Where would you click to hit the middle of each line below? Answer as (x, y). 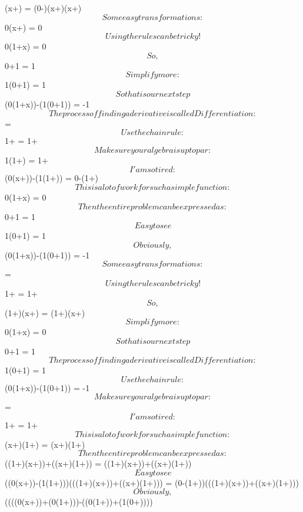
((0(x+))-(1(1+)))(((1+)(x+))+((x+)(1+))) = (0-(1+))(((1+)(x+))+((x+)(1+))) (152, 482)
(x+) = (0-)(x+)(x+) (43, 8)
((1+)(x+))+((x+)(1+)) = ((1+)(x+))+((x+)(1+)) (98, 463)
